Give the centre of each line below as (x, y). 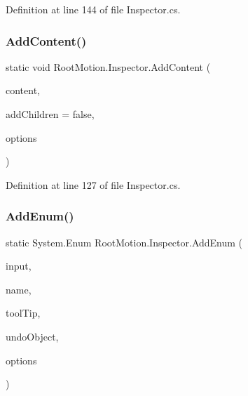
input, (19, 266)
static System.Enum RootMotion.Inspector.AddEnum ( (124, 242)
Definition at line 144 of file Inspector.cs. (93, 9)
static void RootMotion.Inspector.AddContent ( (108, 66)
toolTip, (23, 313)
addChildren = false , (50, 114)
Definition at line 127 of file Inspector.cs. (93, 184)
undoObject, (32, 336)
